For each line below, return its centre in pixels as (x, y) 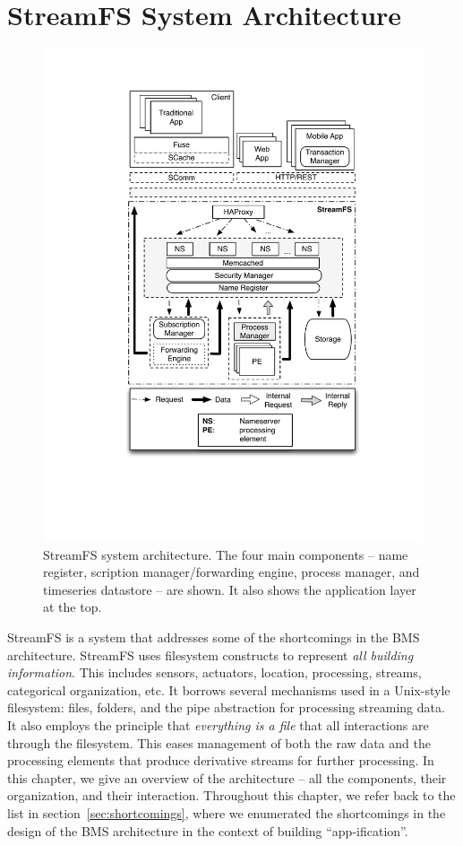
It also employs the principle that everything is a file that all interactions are (218, 724)
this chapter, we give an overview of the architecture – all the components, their (227, 777)
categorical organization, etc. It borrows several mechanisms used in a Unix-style (229, 689)
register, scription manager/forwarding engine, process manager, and (231, 572)
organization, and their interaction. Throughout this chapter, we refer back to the (231, 795)
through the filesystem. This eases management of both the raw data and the (219, 742)
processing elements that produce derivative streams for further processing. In (221, 760)
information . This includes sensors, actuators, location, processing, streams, (214, 672)
